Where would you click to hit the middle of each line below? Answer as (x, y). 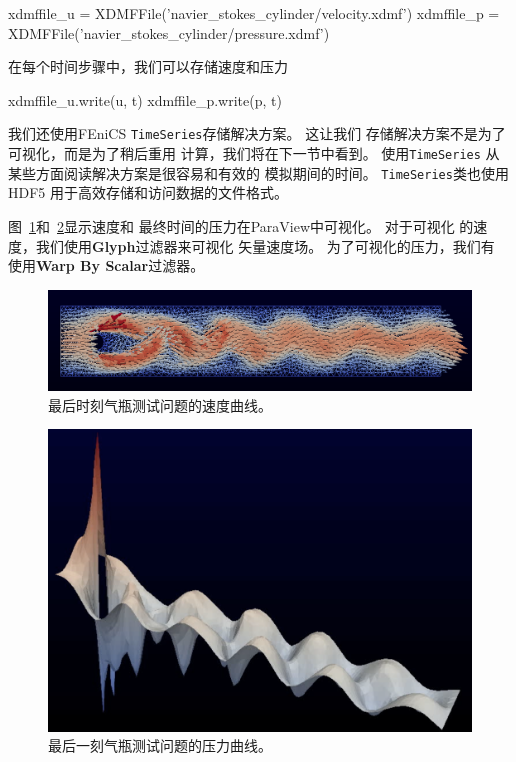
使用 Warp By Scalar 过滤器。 (106, 265)
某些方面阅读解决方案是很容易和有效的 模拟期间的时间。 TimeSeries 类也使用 (258, 172)
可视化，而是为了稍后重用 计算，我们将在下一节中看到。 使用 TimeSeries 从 (254, 153)
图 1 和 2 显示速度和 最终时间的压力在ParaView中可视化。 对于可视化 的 (241, 225)
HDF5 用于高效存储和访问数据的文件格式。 (148, 192)
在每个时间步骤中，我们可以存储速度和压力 (148, 66)
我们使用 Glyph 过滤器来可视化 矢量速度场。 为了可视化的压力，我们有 (265, 245)
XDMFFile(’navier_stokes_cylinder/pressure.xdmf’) (169, 32)
